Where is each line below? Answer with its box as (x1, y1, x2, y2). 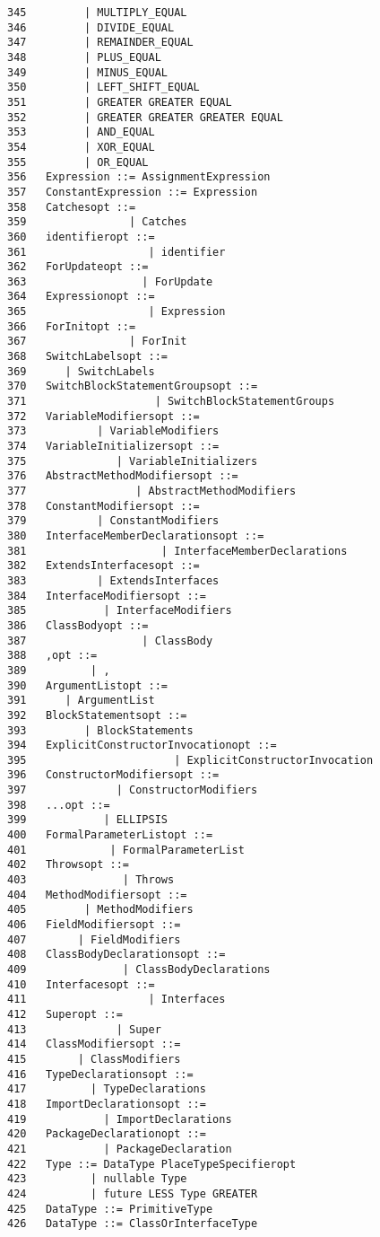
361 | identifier (7, 245, 226, 259)
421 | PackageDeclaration (7, 1142, 232, 1155)
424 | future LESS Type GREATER (7, 1187, 258, 1200)
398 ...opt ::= (7, 798, 110, 812)
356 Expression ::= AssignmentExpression (7, 171, 271, 184)
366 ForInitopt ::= (7, 320, 136, 333)
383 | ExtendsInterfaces (7, 574, 220, 587)
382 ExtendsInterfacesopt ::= (7, 559, 200, 573)
